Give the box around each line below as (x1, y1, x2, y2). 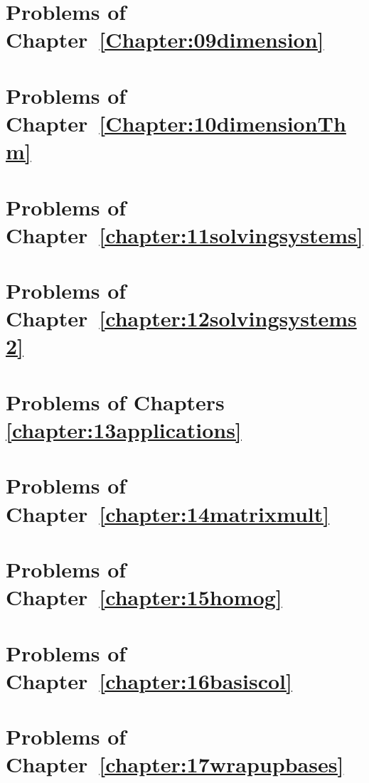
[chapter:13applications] (6, 415, 242, 444)
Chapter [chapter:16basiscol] (6, 666, 292, 695)
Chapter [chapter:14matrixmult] (6, 499, 330, 528)
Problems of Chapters (6, 387, 225, 416)
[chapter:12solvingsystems (99, 304, 357, 333)
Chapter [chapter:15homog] (6, 582, 282, 612)
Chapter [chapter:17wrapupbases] (6, 750, 344, 779)
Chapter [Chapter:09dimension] (6, 25, 324, 54)
